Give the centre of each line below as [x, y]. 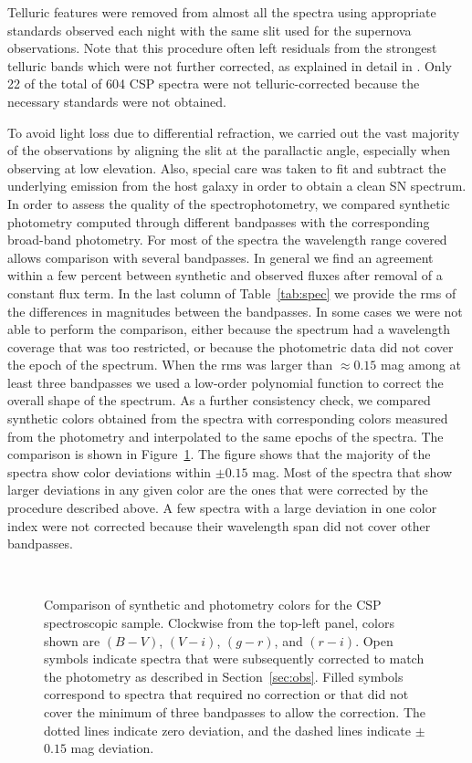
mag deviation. [112, 748]
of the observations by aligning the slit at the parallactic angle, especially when [229, 150]
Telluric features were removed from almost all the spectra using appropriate [222, 12]
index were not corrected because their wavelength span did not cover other [219, 525]
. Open [374, 640]
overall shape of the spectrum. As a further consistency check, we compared [219, 400]
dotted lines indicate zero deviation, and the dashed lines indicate [228, 730]
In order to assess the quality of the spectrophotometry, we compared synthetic [229, 203]
